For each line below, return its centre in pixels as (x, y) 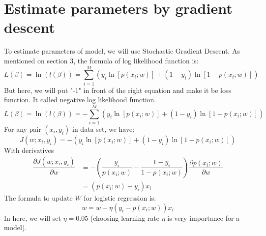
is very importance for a (204, 218)
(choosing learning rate (125, 218)
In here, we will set (32, 218)
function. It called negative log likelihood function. (80, 100)
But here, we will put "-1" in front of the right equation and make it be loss (118, 90)
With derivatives (29, 150)
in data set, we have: (103, 129)
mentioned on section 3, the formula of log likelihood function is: (101, 60)
